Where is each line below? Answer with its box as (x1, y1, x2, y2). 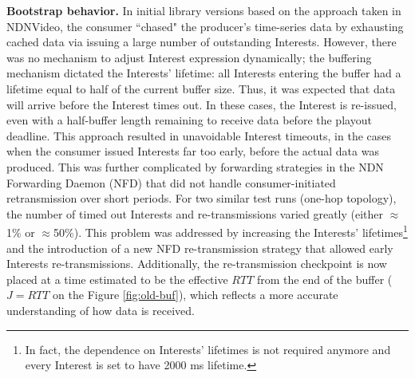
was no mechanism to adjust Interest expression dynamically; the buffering (6, 49, 372, 65)
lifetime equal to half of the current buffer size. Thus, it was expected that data (6, 80, 396, 96)
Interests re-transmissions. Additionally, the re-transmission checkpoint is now (6, 255, 387, 272)
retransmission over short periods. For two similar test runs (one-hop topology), (6, 190, 397, 207)
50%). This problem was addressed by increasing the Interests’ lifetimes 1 (53, 222, 408, 240)
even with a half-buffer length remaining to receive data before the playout (6, 112, 372, 128)
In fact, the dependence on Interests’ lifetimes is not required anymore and (25, 341, 391, 357)
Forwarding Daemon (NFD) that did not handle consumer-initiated (6, 174, 336, 191)
